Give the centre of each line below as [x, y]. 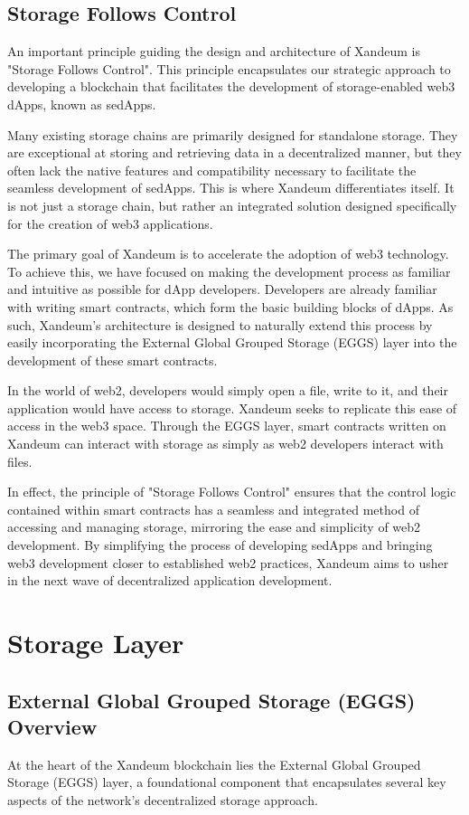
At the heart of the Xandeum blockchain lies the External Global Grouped [214, 764]
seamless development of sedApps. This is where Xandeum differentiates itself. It [231, 188]
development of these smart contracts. [113, 360]
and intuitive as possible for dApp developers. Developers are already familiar [222, 289]
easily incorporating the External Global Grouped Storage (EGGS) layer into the [232, 342]
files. [20, 461]
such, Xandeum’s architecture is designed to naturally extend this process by [220, 324]
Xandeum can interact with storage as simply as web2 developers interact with [225, 444]
